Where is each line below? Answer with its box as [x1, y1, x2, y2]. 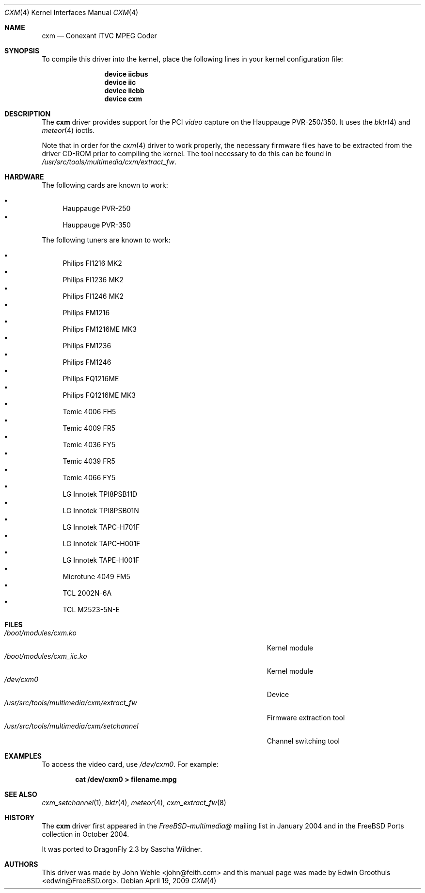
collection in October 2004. [42, 830, 129, 838]
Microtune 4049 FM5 [63, 572, 130, 581]
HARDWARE [4, 173, 44, 181]
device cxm [104, 95, 142, 103]
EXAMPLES [4, 752, 42, 760]
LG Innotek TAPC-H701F [63, 523, 140, 531]
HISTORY [4, 813, 35, 822]
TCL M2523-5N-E [63, 605, 120, 614]
